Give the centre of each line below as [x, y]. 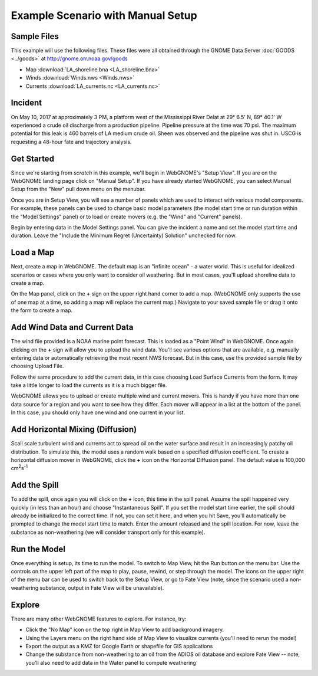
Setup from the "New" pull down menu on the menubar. [78, 189]
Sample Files [35, 36]
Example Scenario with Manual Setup [104, 15]
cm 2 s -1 [19, 468]
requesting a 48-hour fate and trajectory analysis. [71, 142]
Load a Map [33, 253]
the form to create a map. [42, 310]
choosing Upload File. [37, 366]
